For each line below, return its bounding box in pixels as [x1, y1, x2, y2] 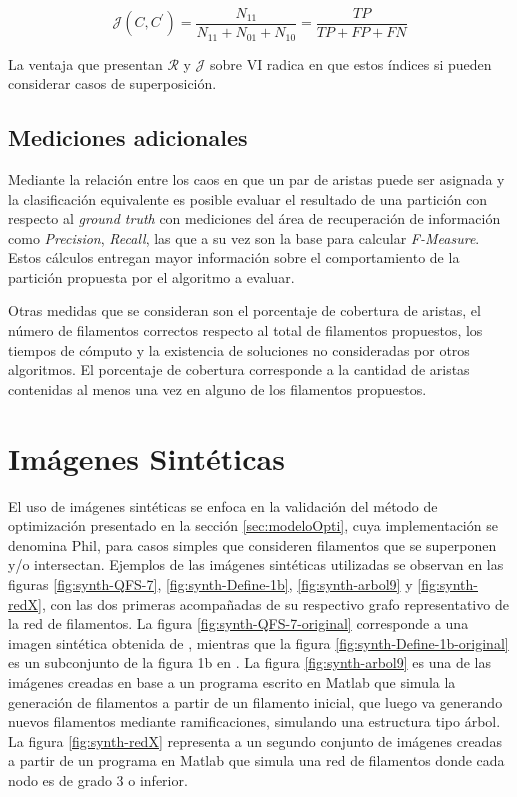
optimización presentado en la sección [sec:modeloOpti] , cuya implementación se [8, 515, 498, 536]
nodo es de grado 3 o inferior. [8, 769, 188, 790]
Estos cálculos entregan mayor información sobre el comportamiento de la [8, 247, 460, 268]
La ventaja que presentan [8, 53, 163, 74]
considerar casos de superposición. [8, 73, 217, 94]
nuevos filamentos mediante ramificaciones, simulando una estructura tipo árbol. [8, 711, 501, 732]
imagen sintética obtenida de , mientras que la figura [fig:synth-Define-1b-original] [8, 632, 509, 653]
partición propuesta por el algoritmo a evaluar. [8, 266, 295, 287]
